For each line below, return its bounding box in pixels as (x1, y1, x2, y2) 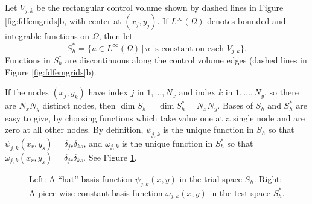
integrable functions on (5, 30, 90, 42)
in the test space (209, 186, 271, 199)
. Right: (253, 172, 282, 185)
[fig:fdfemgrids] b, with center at (5, 14, 121, 27)
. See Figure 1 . (83, 150, 137, 163)
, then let (98, 30, 133, 42)
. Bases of (217, 99, 253, 112)
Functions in (5, 54, 51, 66)
